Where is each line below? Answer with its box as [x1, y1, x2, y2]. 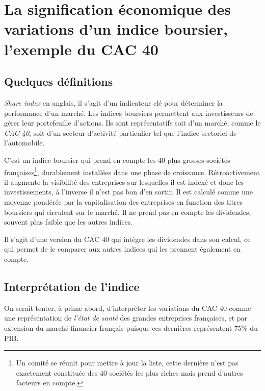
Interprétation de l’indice [4, 278, 140, 294]
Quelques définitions [4, 74, 113, 89]
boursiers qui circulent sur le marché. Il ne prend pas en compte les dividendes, [4, 206, 251, 217]
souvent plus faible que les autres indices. [4, 216, 133, 227]
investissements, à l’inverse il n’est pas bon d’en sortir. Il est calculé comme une [4, 186, 253, 197]
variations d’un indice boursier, [4, 18, 228, 39]
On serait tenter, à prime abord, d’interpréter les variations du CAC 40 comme [4, 302, 251, 313]
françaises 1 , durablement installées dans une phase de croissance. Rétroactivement [4, 165, 260, 177]
